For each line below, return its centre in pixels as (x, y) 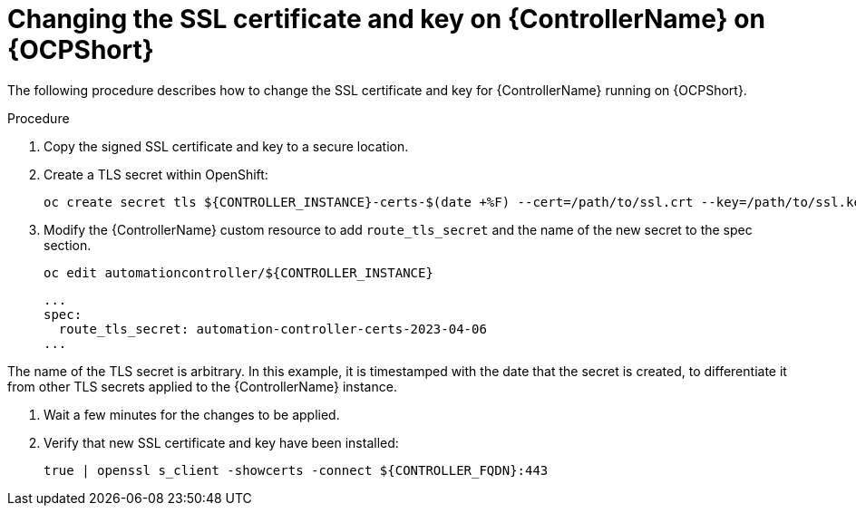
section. (68, 245)
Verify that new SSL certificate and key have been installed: (221, 442)
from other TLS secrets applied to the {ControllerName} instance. (202, 386)
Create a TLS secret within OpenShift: (156, 174)
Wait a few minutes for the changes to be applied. (192, 414)
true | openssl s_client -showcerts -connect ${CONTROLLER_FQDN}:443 (296, 470)
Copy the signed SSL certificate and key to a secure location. (226, 146)
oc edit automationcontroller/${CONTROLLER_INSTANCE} (238, 272)
